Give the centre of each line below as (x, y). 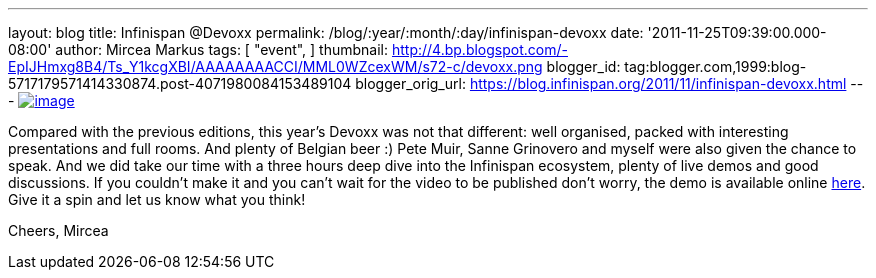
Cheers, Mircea (58, 230)
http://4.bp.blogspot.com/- (479, 49)
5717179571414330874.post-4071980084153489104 (180, 83)
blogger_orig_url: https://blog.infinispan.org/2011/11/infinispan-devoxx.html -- (609, 83)
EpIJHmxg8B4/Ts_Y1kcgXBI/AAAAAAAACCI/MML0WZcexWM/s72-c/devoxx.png (275, 66)
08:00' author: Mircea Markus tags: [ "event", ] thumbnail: (198, 49)
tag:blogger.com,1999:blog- (715, 66)
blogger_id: (583, 66)
